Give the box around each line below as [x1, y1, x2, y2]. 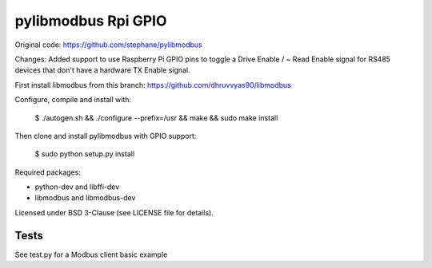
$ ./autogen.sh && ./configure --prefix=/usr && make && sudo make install [34, 112, 278, 123]
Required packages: [14, 167, 82, 177]
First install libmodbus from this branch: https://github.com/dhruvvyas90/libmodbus [14, 80, 292, 89]
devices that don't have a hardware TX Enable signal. [14, 65, 191, 75]
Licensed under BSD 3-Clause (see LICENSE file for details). [14, 207, 214, 217]
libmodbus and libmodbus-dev [34, 193, 136, 203]
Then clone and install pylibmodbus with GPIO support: [14, 131, 197, 140]
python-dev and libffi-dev [34, 182, 120, 191]
